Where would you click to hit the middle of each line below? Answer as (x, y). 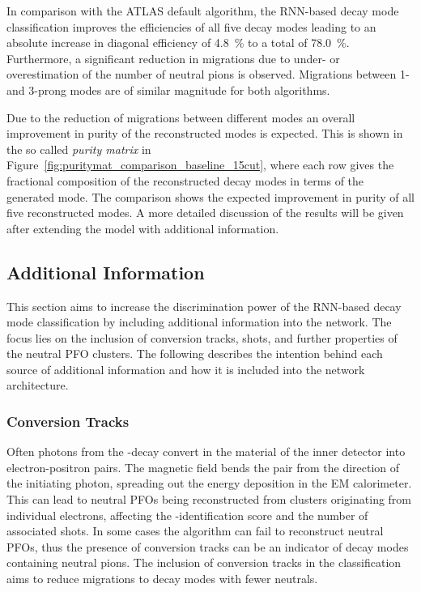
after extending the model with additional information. (143, 228)
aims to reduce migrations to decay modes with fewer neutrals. (162, 579)
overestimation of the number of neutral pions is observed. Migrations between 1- (208, 74)
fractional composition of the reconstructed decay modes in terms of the (185, 180)
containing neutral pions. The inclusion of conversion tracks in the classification (204, 562)
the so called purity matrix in (79, 149)
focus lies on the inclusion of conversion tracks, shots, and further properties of (202, 337)
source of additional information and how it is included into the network (186, 369)
